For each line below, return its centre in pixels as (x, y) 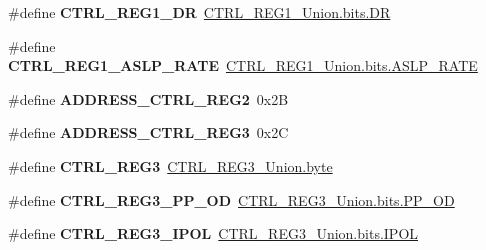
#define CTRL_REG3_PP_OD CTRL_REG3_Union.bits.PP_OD (231, 199)
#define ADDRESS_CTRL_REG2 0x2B (148, 98)
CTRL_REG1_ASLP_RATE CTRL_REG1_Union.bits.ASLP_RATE (243, 65)
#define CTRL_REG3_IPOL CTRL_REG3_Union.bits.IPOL (213, 233)
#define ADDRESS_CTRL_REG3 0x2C (148, 132)
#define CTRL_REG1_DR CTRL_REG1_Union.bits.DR (199, 12)
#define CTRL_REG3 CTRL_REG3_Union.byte (170, 165)
